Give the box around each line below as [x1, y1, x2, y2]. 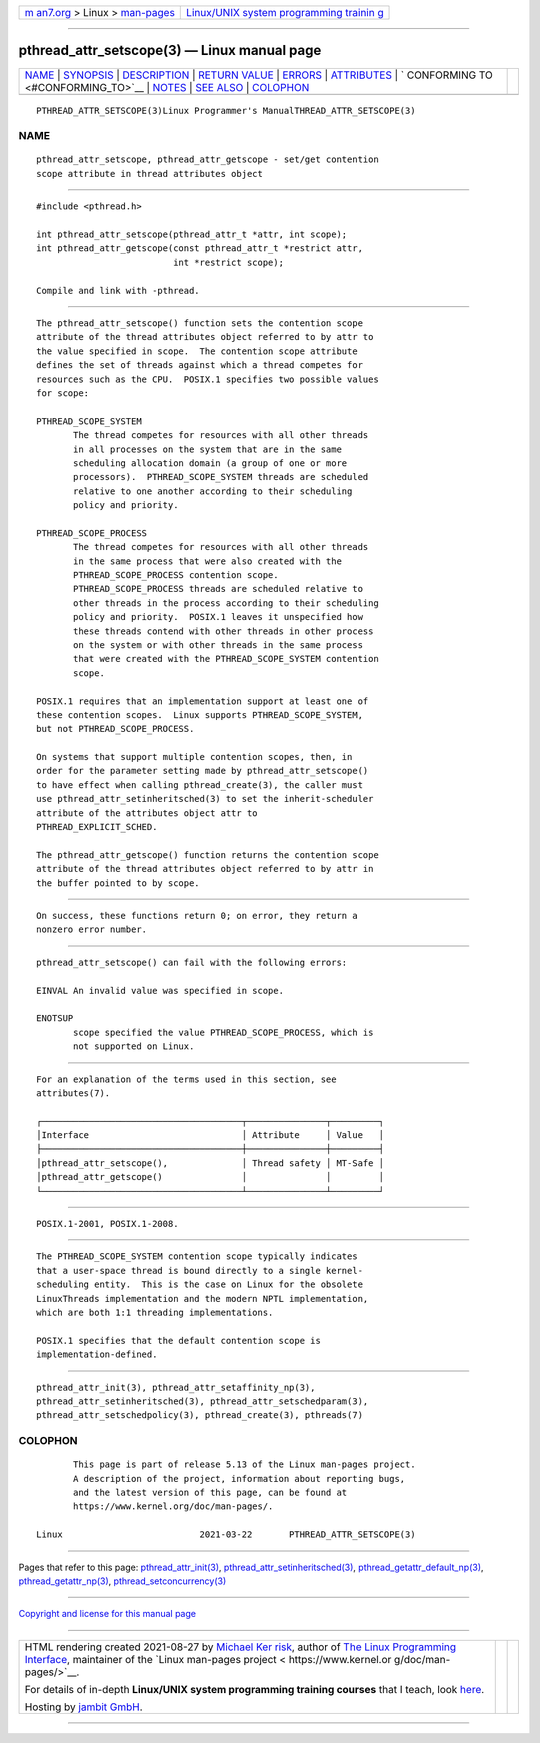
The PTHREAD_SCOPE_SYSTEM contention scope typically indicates [36, 1251, 359, 1262]
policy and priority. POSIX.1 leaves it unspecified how [73, 611, 364, 623]
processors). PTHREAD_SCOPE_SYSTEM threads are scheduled [73, 471, 369, 483]
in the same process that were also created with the [73, 555, 342, 567]
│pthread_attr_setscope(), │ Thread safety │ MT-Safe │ [36, 1157, 385, 1169]
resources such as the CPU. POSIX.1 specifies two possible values [36, 373, 379, 385]
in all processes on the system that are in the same [73, 443, 342, 455]
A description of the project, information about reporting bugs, [73, 1473, 406, 1484]
